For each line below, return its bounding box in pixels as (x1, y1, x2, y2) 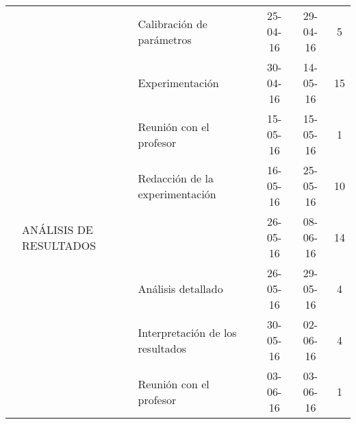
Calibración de (138, 15, 207, 32)
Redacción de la (138, 169, 214, 186)
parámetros (138, 31, 192, 47)
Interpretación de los (138, 324, 237, 340)
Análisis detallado (138, 281, 223, 296)
